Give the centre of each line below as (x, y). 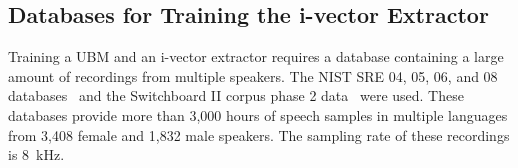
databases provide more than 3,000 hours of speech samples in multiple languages (258, 114)
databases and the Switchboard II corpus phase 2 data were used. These (236, 95)
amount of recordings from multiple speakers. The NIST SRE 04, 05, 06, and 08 (253, 75)
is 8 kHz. (36, 154)
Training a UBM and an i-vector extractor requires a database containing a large (256, 56)
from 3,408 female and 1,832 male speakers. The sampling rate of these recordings (259, 134)
